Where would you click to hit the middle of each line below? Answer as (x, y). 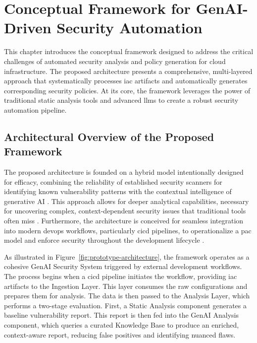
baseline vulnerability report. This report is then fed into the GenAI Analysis (121, 315)
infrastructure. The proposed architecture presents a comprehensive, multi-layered (128, 71)
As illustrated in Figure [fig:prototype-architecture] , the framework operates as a (127, 256)
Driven (28, 28)
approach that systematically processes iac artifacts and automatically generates (126, 81)
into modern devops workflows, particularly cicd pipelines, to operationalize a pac (128, 230)
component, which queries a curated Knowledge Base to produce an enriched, (122, 324)
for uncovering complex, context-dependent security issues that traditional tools (125, 211)
